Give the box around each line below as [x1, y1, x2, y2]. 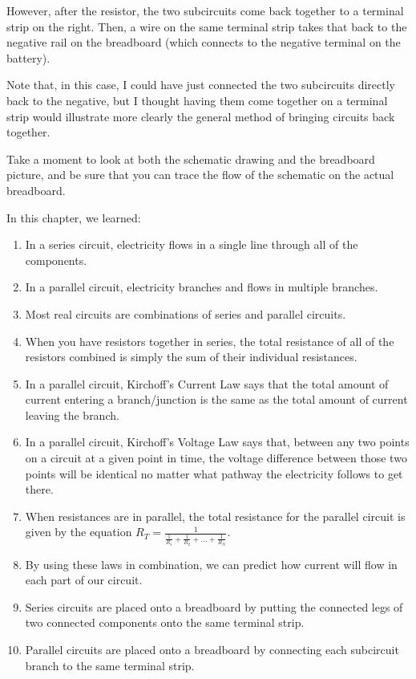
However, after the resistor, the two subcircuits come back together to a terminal [6, 2, 404, 18]
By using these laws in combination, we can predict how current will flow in [25, 555, 398, 572]
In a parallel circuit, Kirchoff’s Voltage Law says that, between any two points [25, 433, 410, 450]
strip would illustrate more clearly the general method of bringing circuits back [6, 108, 395, 124]
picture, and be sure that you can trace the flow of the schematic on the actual [6, 166, 394, 183]
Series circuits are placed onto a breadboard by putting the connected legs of [25, 598, 403, 615]
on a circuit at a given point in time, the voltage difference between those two [25, 449, 407, 466]
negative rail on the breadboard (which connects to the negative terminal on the [6, 34, 401, 51]
